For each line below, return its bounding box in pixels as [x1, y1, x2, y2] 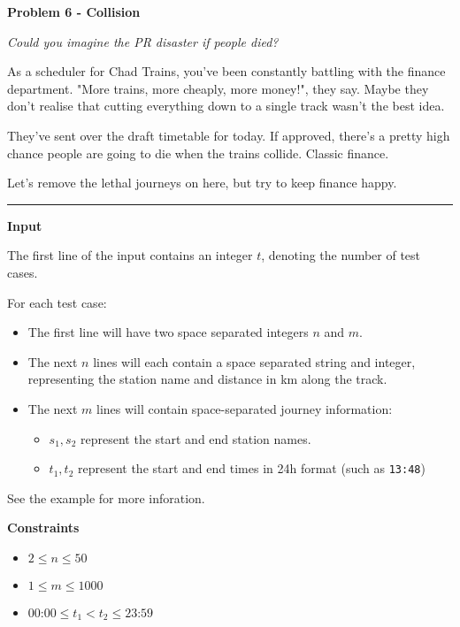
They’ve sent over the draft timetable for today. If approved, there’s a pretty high [7, 126, 450, 144]
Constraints [7, 518, 80, 537]
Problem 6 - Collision [7, 3, 141, 20]
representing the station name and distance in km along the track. [27, 370, 387, 388]
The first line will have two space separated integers [27, 323, 309, 341]
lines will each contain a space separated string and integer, [93, 352, 416, 371]
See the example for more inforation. [7, 488, 205, 507]
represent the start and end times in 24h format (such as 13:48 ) [77, 459, 425, 478]
